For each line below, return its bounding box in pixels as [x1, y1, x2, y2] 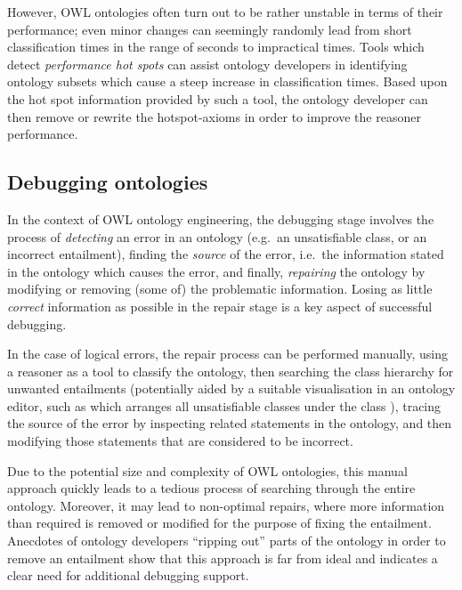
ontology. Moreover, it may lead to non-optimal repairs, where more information [7, 496, 445, 514]
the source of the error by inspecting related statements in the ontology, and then [7, 414, 452, 432]
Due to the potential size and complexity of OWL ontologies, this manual [7, 461, 408, 480]
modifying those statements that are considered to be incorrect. [7, 432, 353, 450]
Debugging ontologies [7, 168, 208, 196]
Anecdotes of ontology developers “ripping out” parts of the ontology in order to [7, 531, 446, 550]
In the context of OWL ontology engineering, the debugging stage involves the [7, 209, 434, 228]
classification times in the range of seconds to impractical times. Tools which [7, 37, 425, 56]
